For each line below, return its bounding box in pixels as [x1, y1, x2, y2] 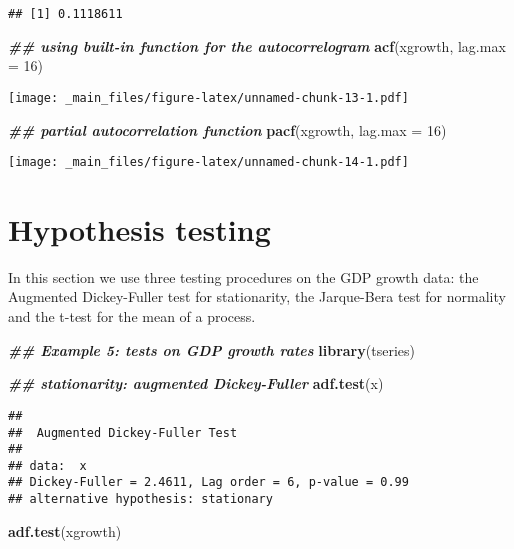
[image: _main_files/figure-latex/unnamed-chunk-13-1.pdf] [8, 90, 409, 105]
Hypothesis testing [8, 208, 271, 249]
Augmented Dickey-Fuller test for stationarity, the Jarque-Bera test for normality [8, 286, 506, 307]
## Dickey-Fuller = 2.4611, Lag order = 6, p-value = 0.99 [8, 475, 409, 490]
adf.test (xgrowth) [8, 520, 122, 541]
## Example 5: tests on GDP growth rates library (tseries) [8, 339, 415, 360]
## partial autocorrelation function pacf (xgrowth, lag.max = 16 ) [8, 119, 447, 140]
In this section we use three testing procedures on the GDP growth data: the [8, 266, 479, 287]
